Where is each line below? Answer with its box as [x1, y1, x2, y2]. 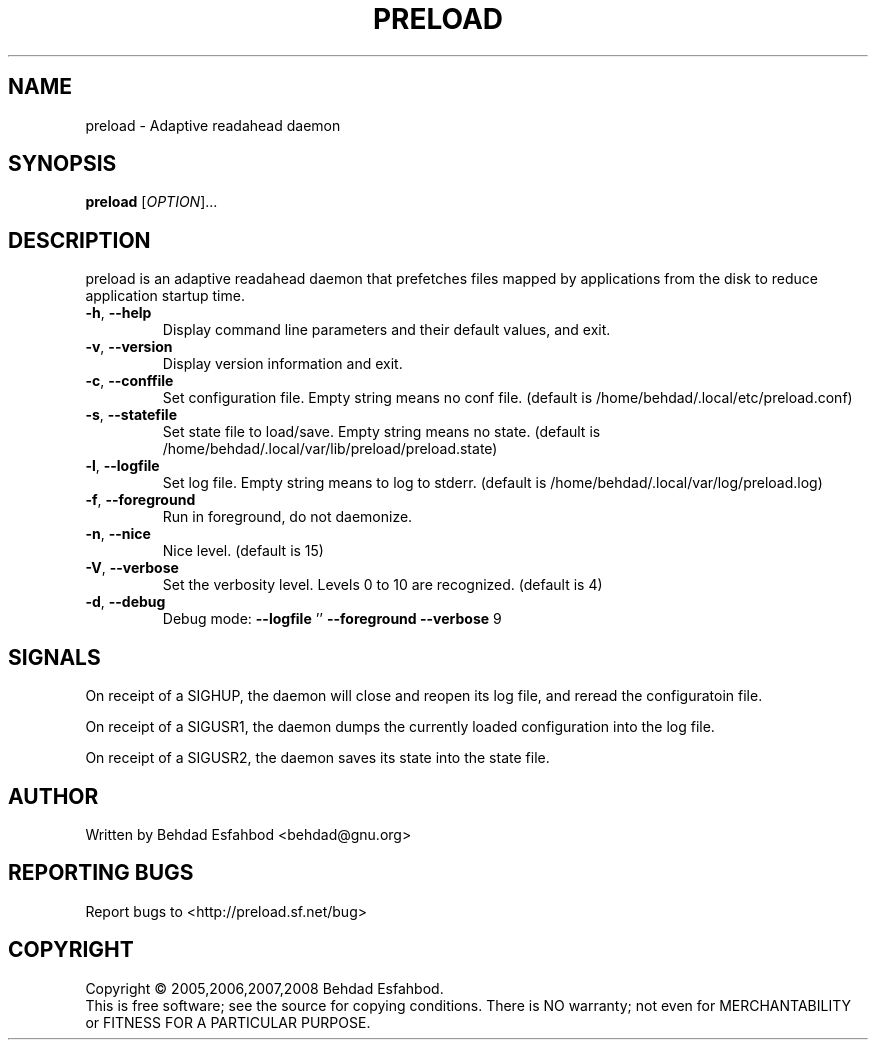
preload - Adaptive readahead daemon [85, 116, 341, 134]
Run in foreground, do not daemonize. [162, 508, 413, 526]
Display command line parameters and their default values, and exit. [162, 321, 611, 339]
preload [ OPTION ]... [85, 193, 218, 211]
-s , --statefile [85, 406, 177, 424]
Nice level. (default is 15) [162, 542, 324, 560]
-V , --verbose [85, 559, 179, 577]
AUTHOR [8, 783, 99, 809]
